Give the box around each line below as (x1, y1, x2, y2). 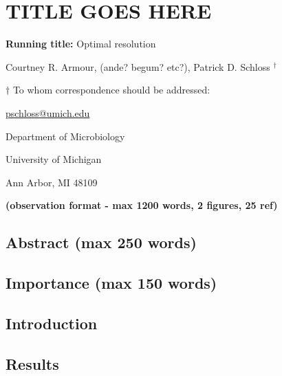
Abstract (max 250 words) (6, 232, 197, 253)
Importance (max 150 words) (6, 272, 217, 294)
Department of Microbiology (6, 129, 125, 143)
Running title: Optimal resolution (6, 36, 156, 51)
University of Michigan (6, 152, 102, 166)
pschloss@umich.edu (6, 105, 90, 120)
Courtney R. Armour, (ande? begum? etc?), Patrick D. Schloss (6, 59, 270, 74)
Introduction (6, 312, 98, 333)
